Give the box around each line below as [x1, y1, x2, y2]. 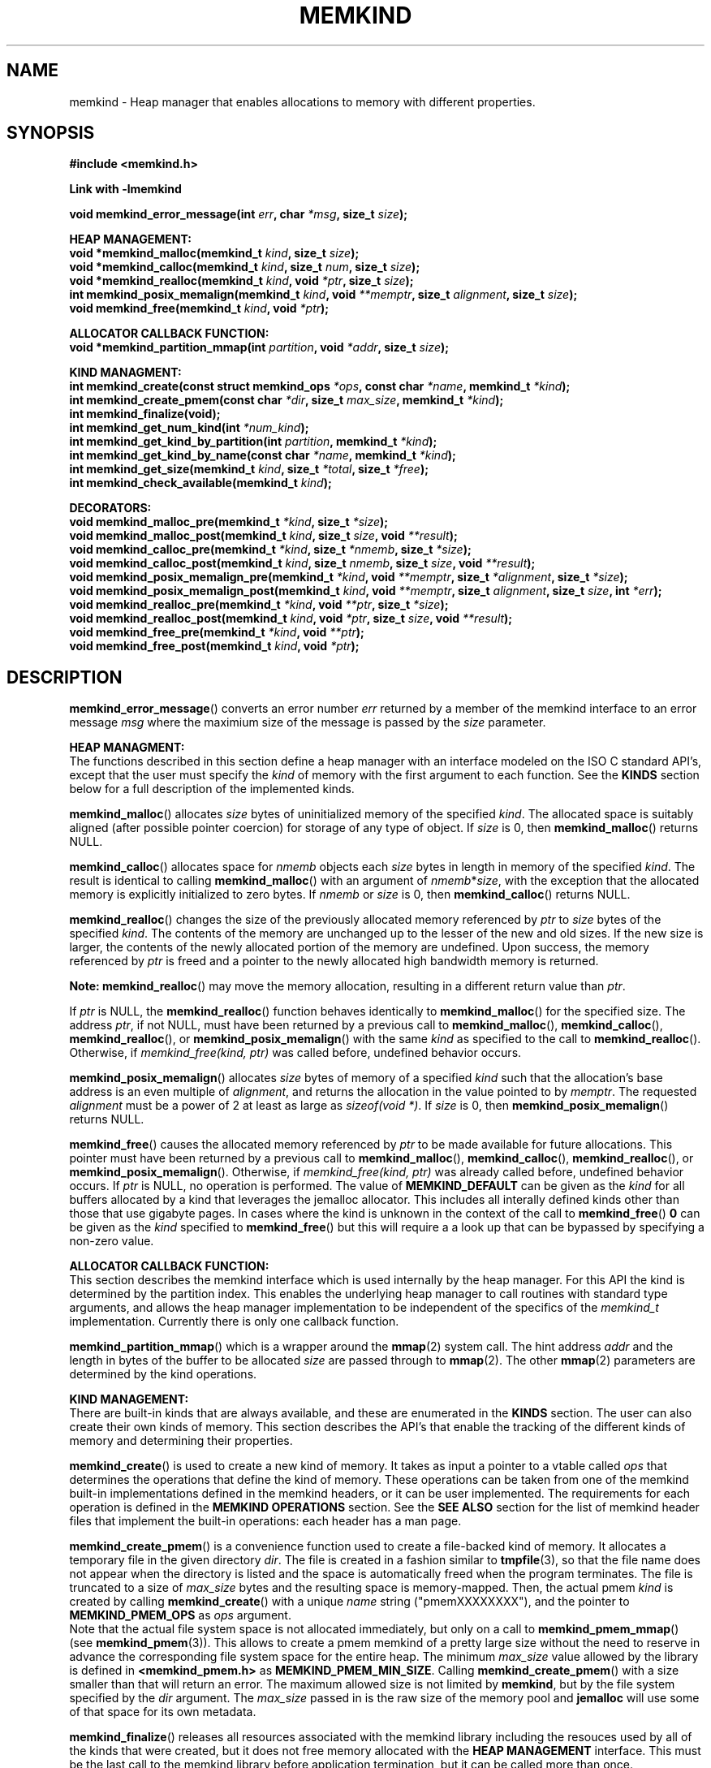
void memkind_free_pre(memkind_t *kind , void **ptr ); [69, 625, 364, 640]
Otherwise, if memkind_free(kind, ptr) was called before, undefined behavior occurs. [69, 1046, 522, 1060]
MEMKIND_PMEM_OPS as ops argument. [69, 1608, 291, 1623]
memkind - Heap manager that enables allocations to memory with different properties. [69, 94, 536, 109]
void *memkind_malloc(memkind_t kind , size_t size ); [69, 246, 360, 261]
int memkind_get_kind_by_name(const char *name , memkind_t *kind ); [69, 448, 456, 463]
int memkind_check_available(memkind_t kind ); [69, 476, 332, 490]
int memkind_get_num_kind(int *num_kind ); [69, 420, 309, 435]
